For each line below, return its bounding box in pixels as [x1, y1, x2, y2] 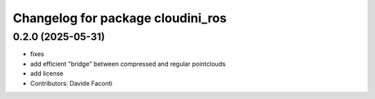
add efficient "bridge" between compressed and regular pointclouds [30, 60, 226, 68]
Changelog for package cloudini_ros [12, 10, 227, 26]
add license [30, 69, 64, 78]
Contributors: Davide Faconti [30, 79, 112, 87]
